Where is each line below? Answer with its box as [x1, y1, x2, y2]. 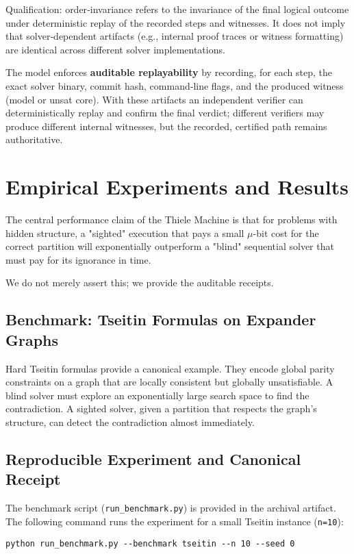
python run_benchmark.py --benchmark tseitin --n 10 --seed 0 [5, 538, 295, 549]
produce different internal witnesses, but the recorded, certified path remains [5, 118, 327, 133]
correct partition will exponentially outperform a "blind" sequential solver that [5, 239, 334, 253]
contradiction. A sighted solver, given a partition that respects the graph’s [5, 401, 317, 416]
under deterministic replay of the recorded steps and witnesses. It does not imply [5, 15, 346, 29]
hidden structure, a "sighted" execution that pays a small [5, 225, 244, 240]
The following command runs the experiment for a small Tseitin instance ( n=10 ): [5, 514, 344, 528]
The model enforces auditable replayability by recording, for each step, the [5, 65, 332, 79]
